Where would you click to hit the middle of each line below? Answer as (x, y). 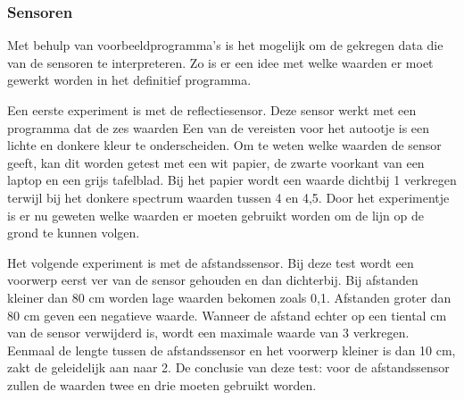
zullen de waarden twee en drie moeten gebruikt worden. (162, 384)
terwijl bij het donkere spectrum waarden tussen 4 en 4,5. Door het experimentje (228, 197)
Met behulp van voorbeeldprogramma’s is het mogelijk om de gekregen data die (225, 45)
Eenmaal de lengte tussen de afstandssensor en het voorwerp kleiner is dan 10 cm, (232, 350)
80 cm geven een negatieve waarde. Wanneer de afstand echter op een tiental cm (227, 315)
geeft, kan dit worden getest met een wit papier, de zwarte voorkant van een (216, 162)
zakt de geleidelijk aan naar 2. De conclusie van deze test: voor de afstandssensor (228, 367)
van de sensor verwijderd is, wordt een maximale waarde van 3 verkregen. (208, 333)
